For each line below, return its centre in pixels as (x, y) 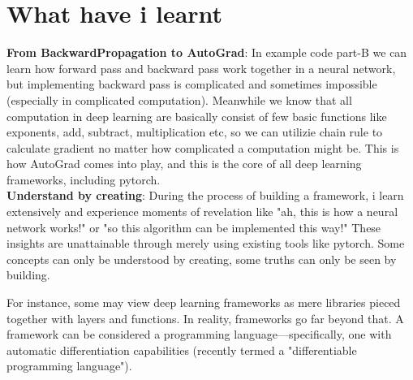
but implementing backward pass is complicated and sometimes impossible (192, 84)
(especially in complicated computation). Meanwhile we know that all (179, 99)
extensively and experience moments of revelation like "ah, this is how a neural (202, 212)
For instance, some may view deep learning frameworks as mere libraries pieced (204, 302)
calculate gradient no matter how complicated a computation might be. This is (203, 147)
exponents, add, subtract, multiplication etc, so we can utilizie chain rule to (195, 132)
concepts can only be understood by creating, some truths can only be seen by (202, 259)
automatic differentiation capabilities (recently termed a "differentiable (182, 350)
